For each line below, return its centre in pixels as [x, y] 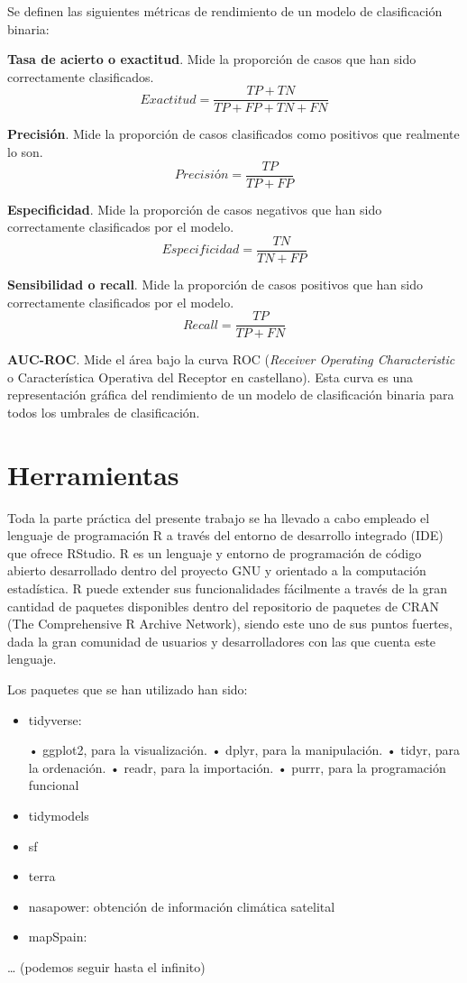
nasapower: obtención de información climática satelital [182, 906]
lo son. [25, 152]
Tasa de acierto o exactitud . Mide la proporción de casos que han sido [212, 59]
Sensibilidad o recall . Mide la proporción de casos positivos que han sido [215, 284]
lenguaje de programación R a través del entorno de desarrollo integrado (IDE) [225, 535]
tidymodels [59, 815]
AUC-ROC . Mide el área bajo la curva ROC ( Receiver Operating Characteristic [231, 359]
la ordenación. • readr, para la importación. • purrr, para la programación [237, 767]
